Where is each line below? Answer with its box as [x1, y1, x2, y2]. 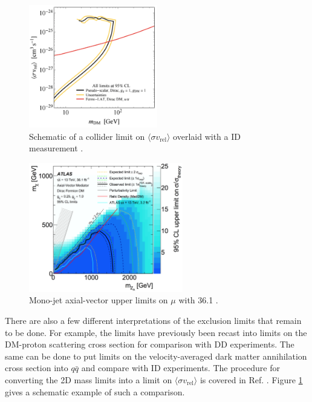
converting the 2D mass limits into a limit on [5, 373, 172, 386]
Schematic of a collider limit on [29, 130, 145, 142]
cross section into [5, 361, 68, 374]
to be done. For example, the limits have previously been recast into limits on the [5, 326, 307, 338]
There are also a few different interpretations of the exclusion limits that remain [5, 314, 302, 326]
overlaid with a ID [173, 130, 241, 142]
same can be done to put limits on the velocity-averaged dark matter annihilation [5, 349, 307, 362]
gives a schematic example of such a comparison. [5, 385, 185, 398]
